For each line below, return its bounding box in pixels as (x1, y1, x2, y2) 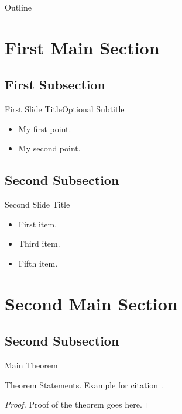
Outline (5, 1, 32, 13)
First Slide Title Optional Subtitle (5, 103, 125, 115)
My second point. (18, 142, 81, 154)
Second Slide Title (5, 198, 70, 211)
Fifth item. (18, 257, 58, 269)
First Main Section (5, 35, 160, 59)
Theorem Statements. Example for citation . (5, 378, 163, 391)
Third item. (18, 237, 60, 250)
